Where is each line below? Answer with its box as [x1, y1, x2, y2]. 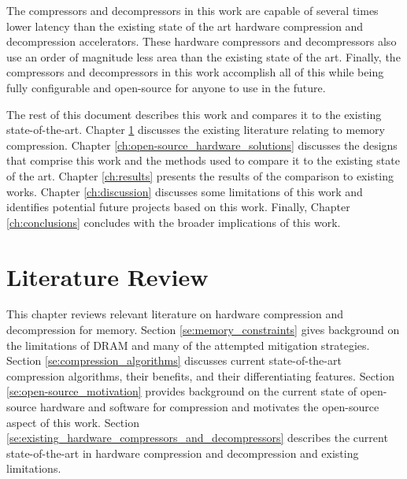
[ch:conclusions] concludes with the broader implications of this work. [6, 214, 341, 230]
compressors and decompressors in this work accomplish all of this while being [6, 64, 384, 80]
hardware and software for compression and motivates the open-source [39, 399, 379, 414]
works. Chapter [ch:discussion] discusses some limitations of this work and [6, 183, 363, 199]
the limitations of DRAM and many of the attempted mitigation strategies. [6, 336, 370, 353]
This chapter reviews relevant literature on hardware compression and [6, 306, 343, 322]
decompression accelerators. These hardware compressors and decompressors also [6, 33, 397, 50]
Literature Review [6, 260, 209, 292]
